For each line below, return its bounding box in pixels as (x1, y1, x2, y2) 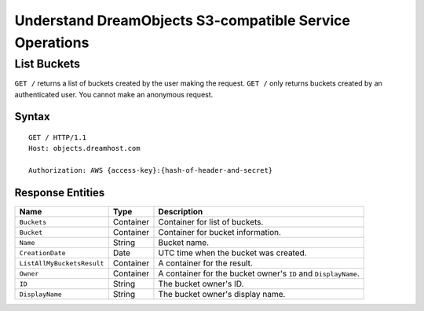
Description (158, 207, 203, 218)
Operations (14, 34, 90, 51)
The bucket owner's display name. (158, 289, 286, 300)
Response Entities (14, 185, 105, 199)
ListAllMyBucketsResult (19, 259, 104, 267)
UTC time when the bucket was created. (158, 247, 307, 258)
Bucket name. (158, 237, 210, 248)
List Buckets (14, 57, 81, 71)
